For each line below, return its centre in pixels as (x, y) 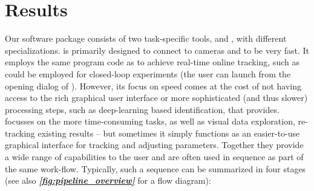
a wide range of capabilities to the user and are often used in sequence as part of (154, 157)
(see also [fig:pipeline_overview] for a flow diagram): (108, 180)
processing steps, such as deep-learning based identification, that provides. (142, 109)
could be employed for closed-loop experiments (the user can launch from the (148, 73)
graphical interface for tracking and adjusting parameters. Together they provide (154, 145)
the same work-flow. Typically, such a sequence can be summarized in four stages (155, 168)
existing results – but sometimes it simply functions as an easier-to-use (169, 133)
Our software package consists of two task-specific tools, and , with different (146, 38)
